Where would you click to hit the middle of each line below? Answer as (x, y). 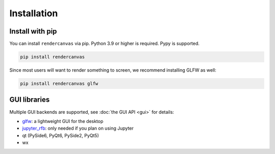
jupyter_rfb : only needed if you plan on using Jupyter (78, 128)
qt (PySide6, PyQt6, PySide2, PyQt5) (61, 135)
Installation (34, 13)
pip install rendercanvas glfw (59, 84)
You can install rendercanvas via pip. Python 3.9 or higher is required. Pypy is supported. (104, 44)
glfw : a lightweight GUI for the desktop (63, 121)
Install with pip (33, 31)
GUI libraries (30, 100)
